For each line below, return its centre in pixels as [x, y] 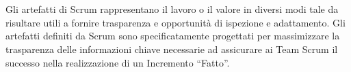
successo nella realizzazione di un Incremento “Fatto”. [118, 62]
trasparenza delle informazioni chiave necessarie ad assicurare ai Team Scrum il [172, 49]
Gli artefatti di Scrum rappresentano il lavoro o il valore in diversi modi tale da [172, 9]
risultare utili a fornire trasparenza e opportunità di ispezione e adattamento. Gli [175, 22]
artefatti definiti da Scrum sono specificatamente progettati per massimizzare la [173, 36]
